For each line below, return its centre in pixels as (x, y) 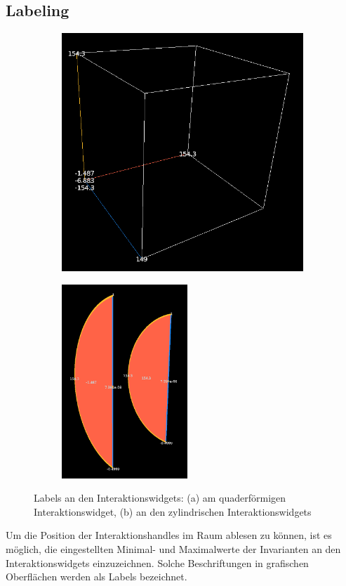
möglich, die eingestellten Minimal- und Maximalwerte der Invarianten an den (173, 548)
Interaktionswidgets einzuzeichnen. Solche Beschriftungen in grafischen (157, 562)
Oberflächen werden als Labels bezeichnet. (97, 577)
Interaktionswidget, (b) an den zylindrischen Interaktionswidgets (173, 511)
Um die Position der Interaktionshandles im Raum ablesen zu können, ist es (169, 535)
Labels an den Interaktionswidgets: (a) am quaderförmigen (160, 498)
